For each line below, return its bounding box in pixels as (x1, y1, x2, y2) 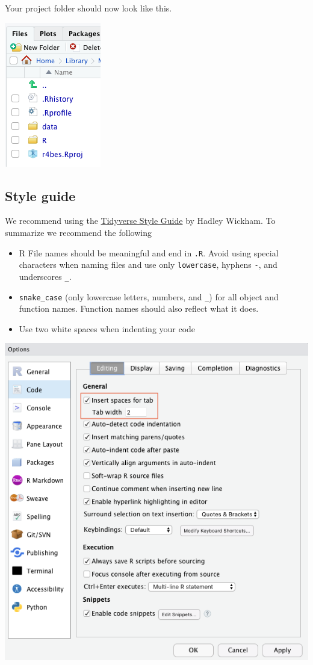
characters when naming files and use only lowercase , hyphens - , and (19, 258, 277, 271)
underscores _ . (19, 270, 72, 282)
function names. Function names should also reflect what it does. (19, 302, 259, 315)
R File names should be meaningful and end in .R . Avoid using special (19, 246, 279, 259)
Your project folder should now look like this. (5, 2, 172, 14)
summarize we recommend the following (5, 226, 152, 238)
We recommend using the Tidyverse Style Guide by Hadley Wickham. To (5, 214, 276, 227)
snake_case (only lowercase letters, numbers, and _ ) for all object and (19, 290, 279, 303)
